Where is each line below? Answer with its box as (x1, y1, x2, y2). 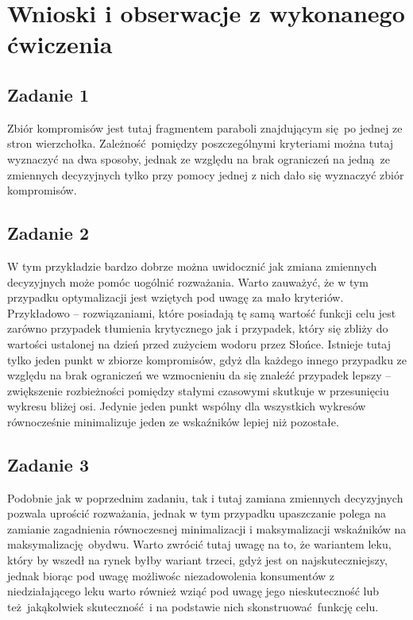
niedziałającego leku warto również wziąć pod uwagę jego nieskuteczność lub (7, 583, 380, 599)
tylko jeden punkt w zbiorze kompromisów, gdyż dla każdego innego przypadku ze (7, 351, 407, 368)
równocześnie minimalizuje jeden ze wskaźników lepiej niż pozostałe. (7, 413, 339, 429)
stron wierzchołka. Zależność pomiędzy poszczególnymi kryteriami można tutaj (7, 135, 394, 152)
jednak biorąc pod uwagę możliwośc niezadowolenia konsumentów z (7, 567, 334, 583)
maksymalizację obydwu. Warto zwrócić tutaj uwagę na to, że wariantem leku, (7, 536, 392, 553)
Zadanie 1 (7, 82, 89, 106)
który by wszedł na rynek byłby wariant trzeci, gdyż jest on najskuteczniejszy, (7, 552, 388, 568)
